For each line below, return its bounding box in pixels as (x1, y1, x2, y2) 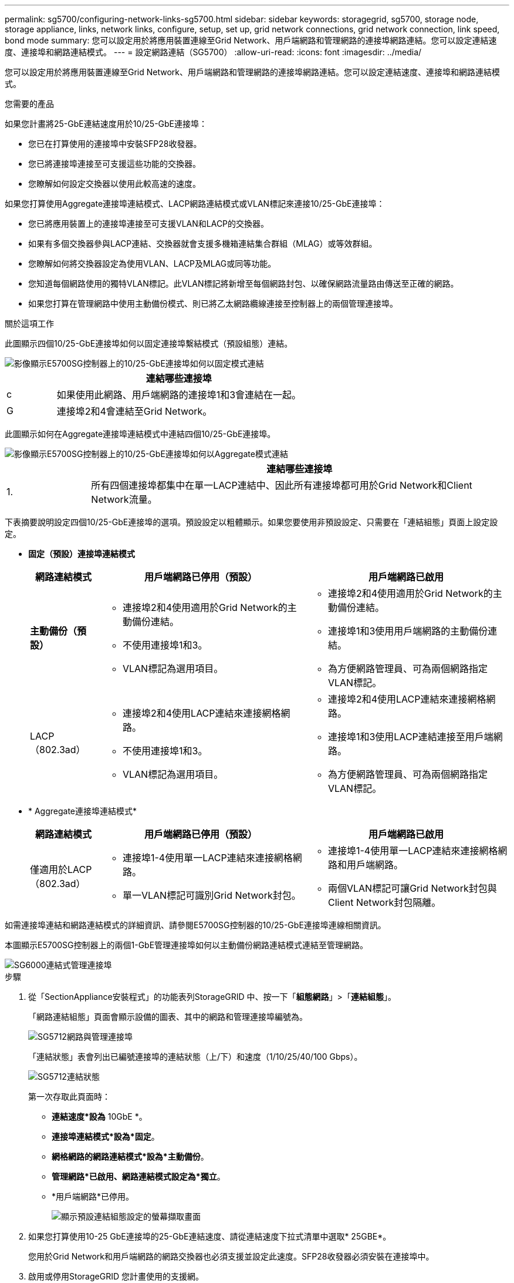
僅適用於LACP (30, 864, 92, 875)
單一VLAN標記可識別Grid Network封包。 (122, 889, 301, 901)
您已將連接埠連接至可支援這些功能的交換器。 (28, 159, 201, 169)
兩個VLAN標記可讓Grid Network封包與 (327, 882, 497, 894)
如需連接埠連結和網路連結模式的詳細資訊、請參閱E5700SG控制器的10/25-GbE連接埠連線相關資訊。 (5, 920, 386, 930)
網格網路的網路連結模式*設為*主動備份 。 (52, 1151, 209, 1161)
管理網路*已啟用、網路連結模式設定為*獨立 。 (52, 1171, 225, 1181)
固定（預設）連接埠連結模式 (28, 549, 135, 559)
